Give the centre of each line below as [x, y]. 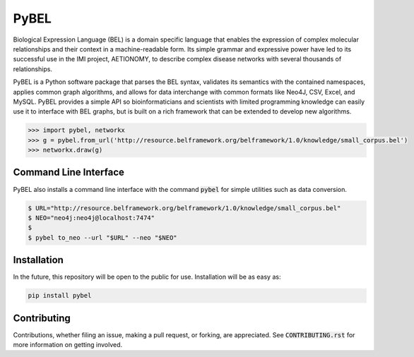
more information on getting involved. [68, 345]
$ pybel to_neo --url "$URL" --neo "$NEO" [102, 237]
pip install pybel [60, 296]
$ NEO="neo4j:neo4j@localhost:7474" [91, 218]
